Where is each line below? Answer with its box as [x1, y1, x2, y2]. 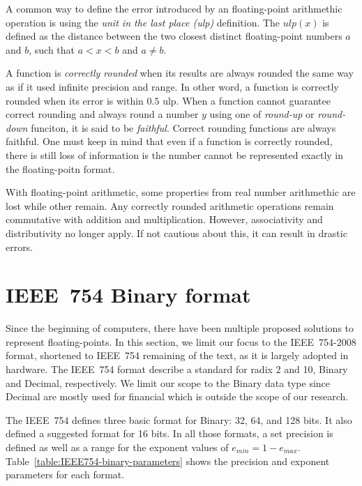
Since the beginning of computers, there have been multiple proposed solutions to [6, 321, 354, 335]
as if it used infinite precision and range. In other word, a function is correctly [6, 79, 339, 93]
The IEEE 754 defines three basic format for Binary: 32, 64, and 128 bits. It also [6, 412, 352, 427]
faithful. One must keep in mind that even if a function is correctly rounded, [6, 134, 333, 149]
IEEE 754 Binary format [6, 280, 251, 309]
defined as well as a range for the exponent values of [6, 439, 229, 454]
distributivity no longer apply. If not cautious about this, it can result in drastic [6, 225, 347, 240]
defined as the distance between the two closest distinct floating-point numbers [6, 29, 342, 43]
